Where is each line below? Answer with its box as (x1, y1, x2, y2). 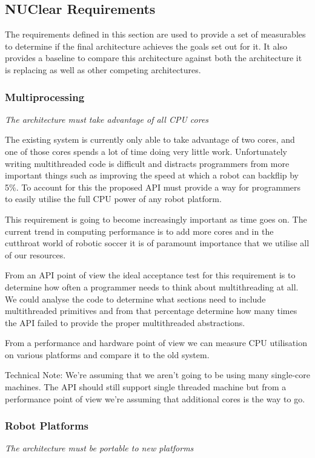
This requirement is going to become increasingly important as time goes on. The (5, 212, 307, 225)
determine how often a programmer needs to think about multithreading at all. (5, 280, 299, 293)
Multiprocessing (5, 89, 85, 104)
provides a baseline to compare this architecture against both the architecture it (5, 51, 302, 64)
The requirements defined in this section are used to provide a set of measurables (5, 28, 306, 41)
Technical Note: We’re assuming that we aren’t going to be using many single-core (5, 368, 310, 381)
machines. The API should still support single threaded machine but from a (5, 381, 287, 393)
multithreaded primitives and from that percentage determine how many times (5, 304, 297, 317)
